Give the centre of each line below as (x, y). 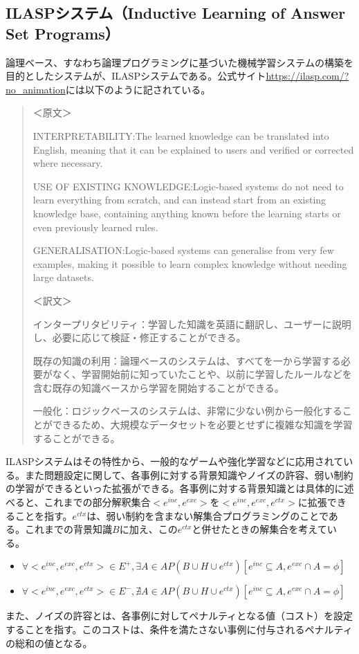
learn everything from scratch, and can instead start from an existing (179, 200)
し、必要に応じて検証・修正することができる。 (139, 337)
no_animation (36, 89)
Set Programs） (63, 33)
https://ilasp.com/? (307, 76)
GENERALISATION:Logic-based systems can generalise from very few (183, 250)
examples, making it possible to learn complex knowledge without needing (190, 263)
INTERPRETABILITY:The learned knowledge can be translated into (181, 135)
